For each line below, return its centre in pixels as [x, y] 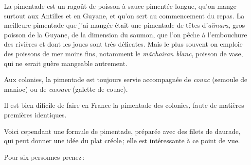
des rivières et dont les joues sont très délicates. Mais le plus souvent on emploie [123, 44]
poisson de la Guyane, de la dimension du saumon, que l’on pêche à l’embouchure [125, 34]
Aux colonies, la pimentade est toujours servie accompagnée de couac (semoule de [126, 79]
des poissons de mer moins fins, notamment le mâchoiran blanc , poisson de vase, [124, 53]
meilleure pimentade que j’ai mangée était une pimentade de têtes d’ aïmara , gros [125, 25]
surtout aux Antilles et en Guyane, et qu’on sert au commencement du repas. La [124, 15]
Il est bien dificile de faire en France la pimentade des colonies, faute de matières [124, 105]
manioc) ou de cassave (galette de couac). [66, 89]
